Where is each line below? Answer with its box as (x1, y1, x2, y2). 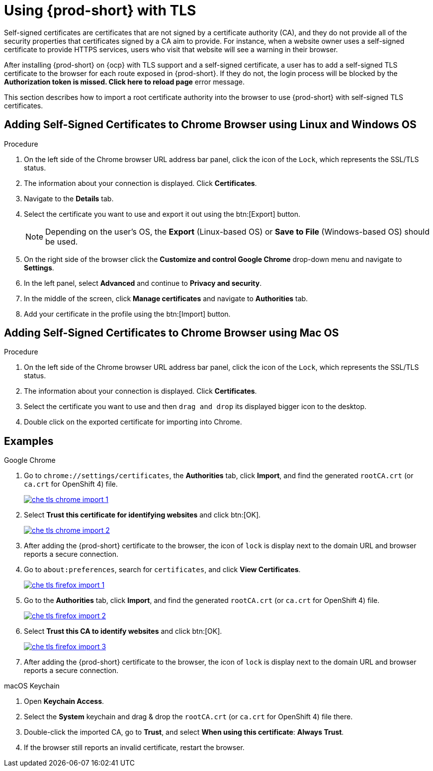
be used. (45, 236, 78, 247)
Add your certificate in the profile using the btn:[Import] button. (24, 309, 231, 318)
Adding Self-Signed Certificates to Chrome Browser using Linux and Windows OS (4, 118, 417, 131)
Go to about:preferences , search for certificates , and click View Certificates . (24, 565, 301, 574)
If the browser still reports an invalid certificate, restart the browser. (24, 743, 245, 752)
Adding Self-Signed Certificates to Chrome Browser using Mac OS (4, 327, 339, 340)
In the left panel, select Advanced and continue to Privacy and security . (24, 278, 262, 287)
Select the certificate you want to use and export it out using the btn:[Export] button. (24, 209, 301, 218)
